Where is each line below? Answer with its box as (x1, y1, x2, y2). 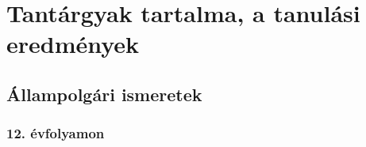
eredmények (6, 28, 140, 60)
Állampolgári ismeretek (6, 81, 202, 106)
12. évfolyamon (6, 123, 105, 143)
